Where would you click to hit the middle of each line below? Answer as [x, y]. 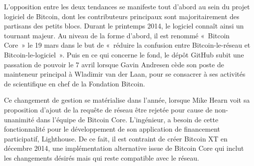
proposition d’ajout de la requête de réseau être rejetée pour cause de [108, 109]
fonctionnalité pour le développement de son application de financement [112, 129]
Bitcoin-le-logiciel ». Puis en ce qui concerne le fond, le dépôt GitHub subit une [124, 54]
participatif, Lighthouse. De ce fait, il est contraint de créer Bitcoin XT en [116, 138]
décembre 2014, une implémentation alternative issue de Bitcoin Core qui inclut [124, 148]
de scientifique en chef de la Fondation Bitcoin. [75, 83]
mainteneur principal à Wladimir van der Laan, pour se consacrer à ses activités [125, 74]
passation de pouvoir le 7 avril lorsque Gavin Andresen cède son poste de [114, 64]
